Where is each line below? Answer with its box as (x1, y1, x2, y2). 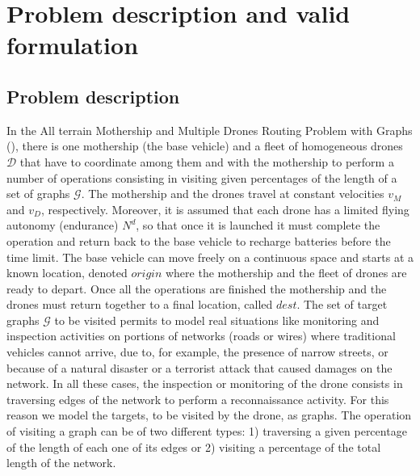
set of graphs (6, 185, 70, 202)
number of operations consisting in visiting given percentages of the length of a (6, 169, 397, 186)
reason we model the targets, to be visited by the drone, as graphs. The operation (6, 406, 412, 423)
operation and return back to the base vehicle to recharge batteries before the (6, 232, 391, 249)
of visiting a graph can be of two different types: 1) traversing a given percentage (6, 423, 407, 440)
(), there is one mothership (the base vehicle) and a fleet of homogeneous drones (6, 137, 403, 154)
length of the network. (6, 454, 116, 471)
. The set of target (296, 296, 388, 313)
